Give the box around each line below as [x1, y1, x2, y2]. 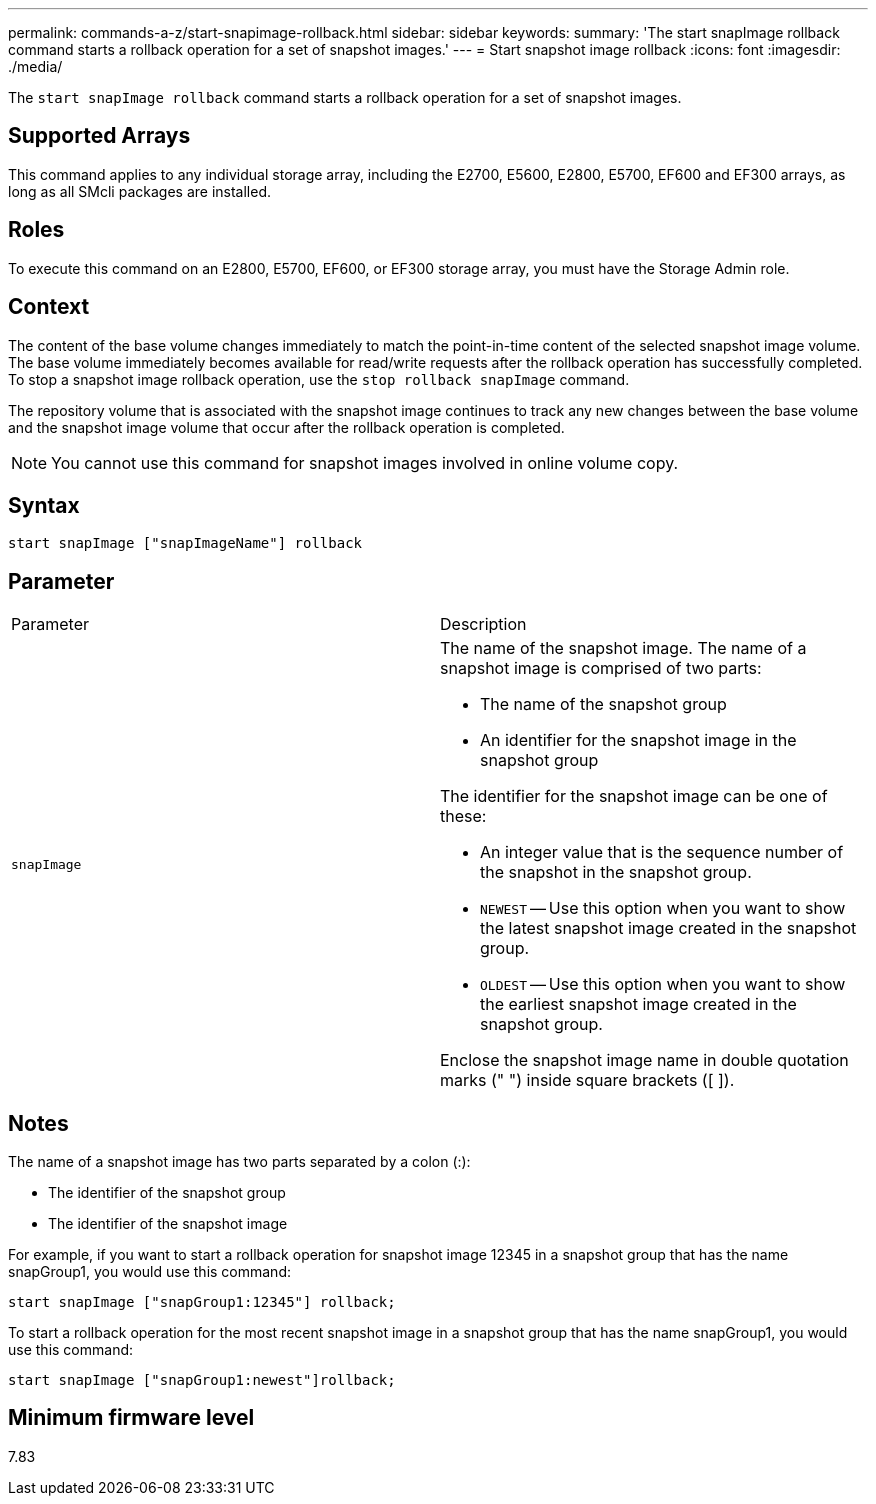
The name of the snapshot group [480, 694, 727, 715]
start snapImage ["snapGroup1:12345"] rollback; [8, 1294, 396, 1311]
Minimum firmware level [8, 1405, 255, 1431]
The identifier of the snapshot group [48, 1184, 286, 1202]
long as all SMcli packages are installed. [8, 182, 271, 200]
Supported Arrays [8, 123, 191, 149]
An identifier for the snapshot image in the [480, 730, 797, 751]
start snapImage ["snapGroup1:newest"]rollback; [8, 1372, 396, 1389]
